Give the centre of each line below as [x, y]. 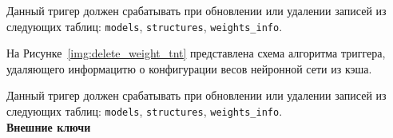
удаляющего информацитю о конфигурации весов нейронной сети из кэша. [189, 68]
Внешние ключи [49, 126]
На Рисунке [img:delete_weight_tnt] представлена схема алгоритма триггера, [196, 53]
